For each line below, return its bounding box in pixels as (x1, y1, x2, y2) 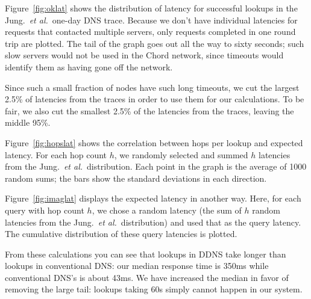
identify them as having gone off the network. (5, 60, 173, 73)
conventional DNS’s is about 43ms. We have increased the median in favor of (5, 271, 289, 283)
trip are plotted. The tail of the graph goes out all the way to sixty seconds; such (5, 37, 304, 49)
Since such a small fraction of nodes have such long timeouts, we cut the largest (5, 81, 300, 93)
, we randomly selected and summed (114, 148, 248, 161)
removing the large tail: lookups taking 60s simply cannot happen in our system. (5, 283, 303, 295)
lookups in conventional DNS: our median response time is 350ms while (5, 259, 269, 272)
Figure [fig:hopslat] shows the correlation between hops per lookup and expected (5, 136, 303, 149)
